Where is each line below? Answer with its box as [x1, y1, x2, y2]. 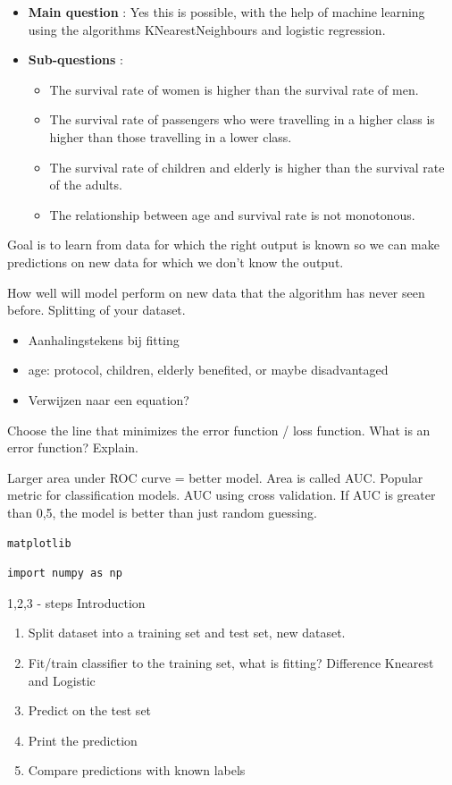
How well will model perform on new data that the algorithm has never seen [7, 283, 425, 301]
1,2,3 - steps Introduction [7, 593, 146, 612]
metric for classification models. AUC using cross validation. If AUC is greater [7, 485, 436, 504]
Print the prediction [28, 730, 138, 749]
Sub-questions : [28, 50, 123, 69]
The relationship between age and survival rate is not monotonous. [49, 205, 415, 224]
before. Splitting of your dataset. [7, 300, 186, 319]
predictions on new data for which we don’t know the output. [7, 252, 344, 271]
